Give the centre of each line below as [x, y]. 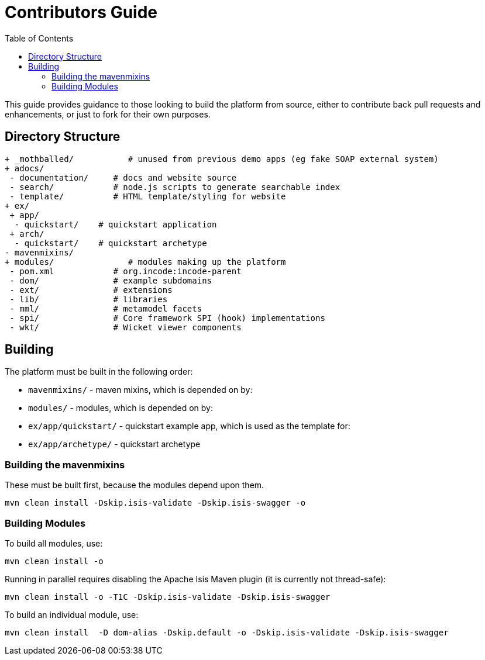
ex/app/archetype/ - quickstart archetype [114, 444]
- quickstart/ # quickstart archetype [111, 243]
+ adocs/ [25, 168]
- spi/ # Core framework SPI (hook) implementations [167, 318]
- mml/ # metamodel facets [106, 308]
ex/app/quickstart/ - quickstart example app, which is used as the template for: [189, 426]
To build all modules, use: [54, 543]
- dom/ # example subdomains [111, 280]
